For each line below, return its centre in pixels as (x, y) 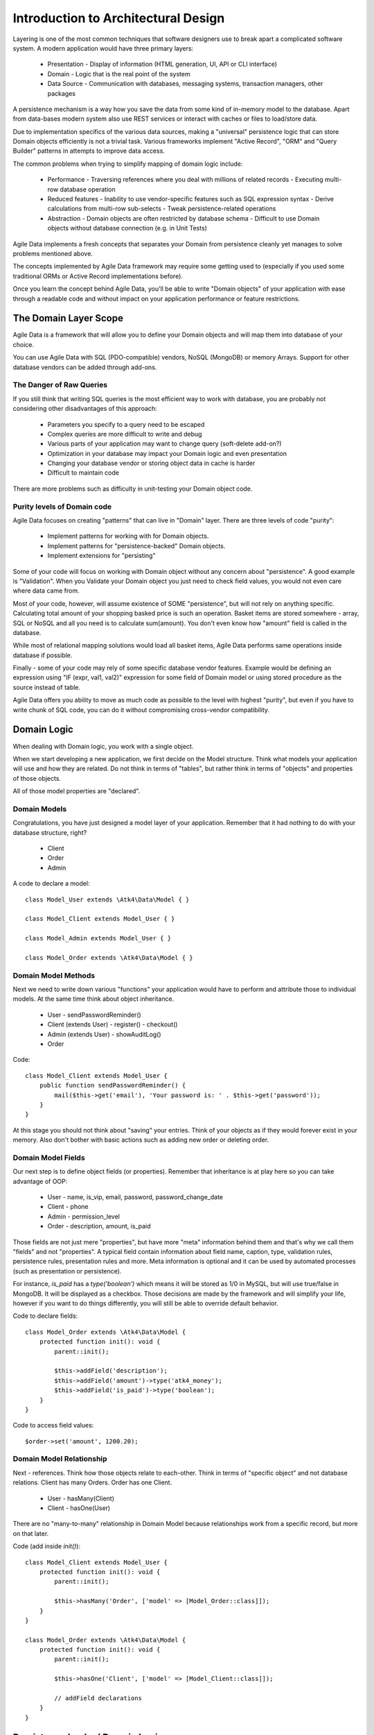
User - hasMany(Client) (81, 1498)
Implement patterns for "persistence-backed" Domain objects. (136, 545)
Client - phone (68, 1207)
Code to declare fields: (45, 1316)
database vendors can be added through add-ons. (85, 367)
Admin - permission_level (84, 1216)
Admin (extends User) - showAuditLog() (105, 1034)
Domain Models (40, 809)
